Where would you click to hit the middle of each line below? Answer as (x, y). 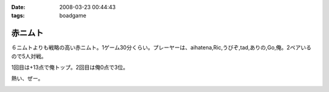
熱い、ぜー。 (27, 79)
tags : (18, 16)
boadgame (73, 16)
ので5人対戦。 (29, 56)
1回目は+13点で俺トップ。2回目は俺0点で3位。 (70, 68)
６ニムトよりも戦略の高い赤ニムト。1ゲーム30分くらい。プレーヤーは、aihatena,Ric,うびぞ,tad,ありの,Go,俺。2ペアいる (161, 48)
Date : (18, 7)
